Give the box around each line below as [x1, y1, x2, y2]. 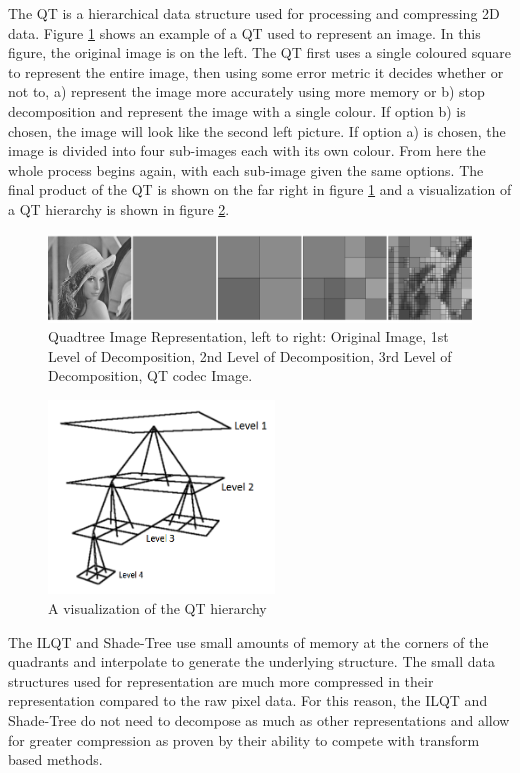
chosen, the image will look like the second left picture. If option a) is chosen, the [8, 120, 506, 141]
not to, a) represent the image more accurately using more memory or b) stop [8, 81, 485, 102]
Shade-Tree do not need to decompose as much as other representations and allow [8, 709, 510, 730]
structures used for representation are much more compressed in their [8, 670, 434, 691]
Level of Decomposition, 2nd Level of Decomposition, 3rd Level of [48, 345, 452, 366]
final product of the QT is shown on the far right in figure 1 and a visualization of [8, 179, 512, 200]
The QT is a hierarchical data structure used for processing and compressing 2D [8, 3, 500, 23]
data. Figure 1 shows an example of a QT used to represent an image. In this [8, 22, 481, 43]
